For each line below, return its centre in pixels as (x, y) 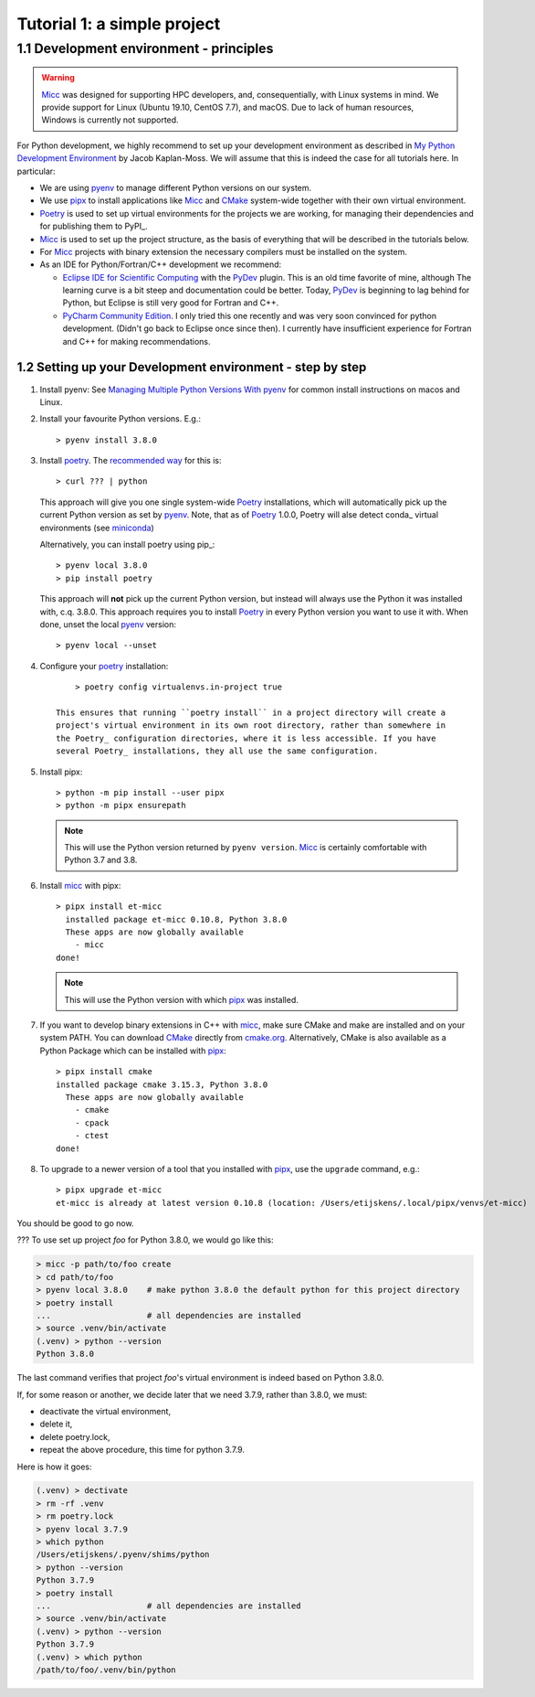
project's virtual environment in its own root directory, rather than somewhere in (251, 726)
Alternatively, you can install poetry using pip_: (127, 545)
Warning (58, 78)
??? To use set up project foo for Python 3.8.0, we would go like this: (145, 1240)
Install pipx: (61, 772)
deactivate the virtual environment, (105, 1411)
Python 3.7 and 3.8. (101, 860)
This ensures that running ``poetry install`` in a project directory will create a (251, 712)
